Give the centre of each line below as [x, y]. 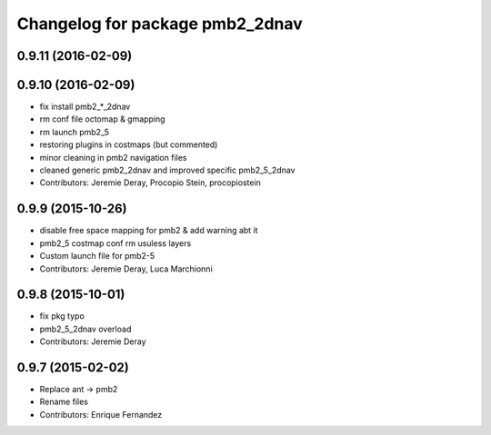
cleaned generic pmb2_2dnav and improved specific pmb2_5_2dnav [167, 170]
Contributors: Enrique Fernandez [101, 414]
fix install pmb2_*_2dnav [85, 107]
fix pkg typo [62, 316]
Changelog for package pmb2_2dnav [160, 24]
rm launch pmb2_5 [74, 132]
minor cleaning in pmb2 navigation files [113, 157]
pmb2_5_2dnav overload [85, 329]
